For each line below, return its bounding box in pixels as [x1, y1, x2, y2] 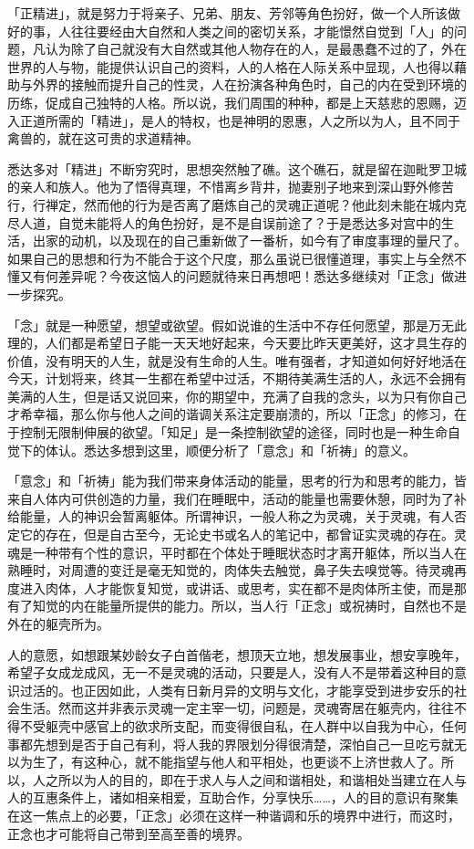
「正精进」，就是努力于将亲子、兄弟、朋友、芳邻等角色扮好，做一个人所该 [7, 4, 448, 22]
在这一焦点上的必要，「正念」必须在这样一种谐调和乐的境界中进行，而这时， [7, 805, 460, 824]
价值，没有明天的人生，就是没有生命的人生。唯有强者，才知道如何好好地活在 [7, 351, 467, 370]
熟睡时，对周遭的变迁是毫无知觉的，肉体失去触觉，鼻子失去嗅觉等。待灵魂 [7, 561, 454, 580]
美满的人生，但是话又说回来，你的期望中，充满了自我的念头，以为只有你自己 [7, 386, 467, 405]
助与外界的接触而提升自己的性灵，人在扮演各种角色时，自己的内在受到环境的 [7, 75, 467, 94]
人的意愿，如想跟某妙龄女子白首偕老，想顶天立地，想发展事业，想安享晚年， [7, 645, 467, 664]
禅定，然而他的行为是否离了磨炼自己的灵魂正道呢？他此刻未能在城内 [45, 194, 454, 214]
